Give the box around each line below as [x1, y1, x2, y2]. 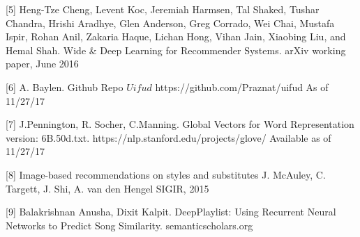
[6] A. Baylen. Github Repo [6, 79, 123, 94]
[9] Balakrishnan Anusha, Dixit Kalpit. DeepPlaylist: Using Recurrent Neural [6, 204, 336, 219]
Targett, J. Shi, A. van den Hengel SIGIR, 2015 [6, 181, 209, 195]
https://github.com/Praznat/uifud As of [155, 79, 329, 94]
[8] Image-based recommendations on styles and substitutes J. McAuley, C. [6, 167, 326, 181]
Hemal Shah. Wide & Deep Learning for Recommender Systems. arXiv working [6, 42, 346, 57]
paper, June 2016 [6, 56, 79, 71]
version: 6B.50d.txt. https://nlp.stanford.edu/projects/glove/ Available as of [6, 130, 331, 145]
